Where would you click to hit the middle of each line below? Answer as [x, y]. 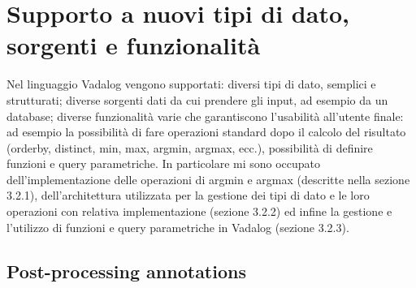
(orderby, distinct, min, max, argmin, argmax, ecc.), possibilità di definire [190, 147]
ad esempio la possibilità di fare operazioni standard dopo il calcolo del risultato [206, 132]
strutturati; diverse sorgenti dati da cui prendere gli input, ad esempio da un [197, 99]
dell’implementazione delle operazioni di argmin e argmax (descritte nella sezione [208, 179]
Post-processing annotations [126, 271]
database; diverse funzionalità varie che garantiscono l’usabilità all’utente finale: [205, 116]
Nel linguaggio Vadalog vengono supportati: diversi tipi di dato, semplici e [191, 84]
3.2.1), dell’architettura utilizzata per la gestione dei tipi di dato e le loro [188, 195]
